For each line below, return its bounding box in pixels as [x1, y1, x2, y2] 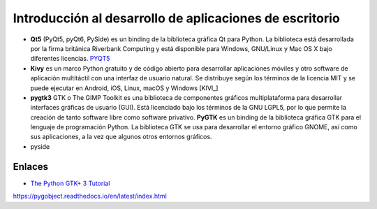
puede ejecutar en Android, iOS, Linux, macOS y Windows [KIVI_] [30, 84, 219, 92]
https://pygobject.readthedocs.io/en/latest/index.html [13, 192, 167, 201]
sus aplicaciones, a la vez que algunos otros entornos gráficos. [30, 133, 212, 141]
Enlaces [13, 161, 49, 173]
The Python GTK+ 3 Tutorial [30, 179, 110, 187]
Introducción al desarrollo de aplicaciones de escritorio [13, 10, 340, 26]
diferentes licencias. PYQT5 [30, 55, 110, 63]
